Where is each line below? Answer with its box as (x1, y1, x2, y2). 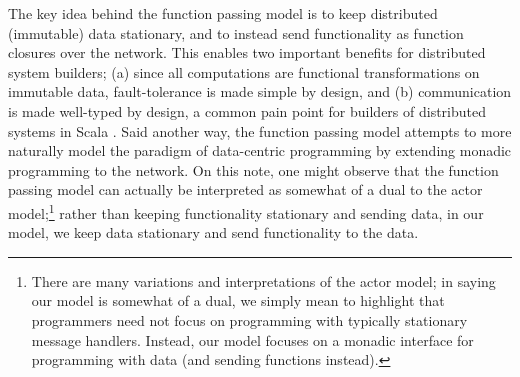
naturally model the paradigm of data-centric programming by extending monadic (8, 140, 512, 161)
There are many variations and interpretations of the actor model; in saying (31, 270, 496, 291)
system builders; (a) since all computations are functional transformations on (8, 61, 480, 82)
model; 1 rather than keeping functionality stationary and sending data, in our (8, 199, 484, 223)
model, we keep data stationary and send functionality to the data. (8, 222, 419, 243)
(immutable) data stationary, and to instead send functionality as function (8, 22, 464, 43)
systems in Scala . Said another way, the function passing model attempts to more (8, 120, 512, 141)
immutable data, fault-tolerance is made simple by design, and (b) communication (8, 81, 512, 102)
